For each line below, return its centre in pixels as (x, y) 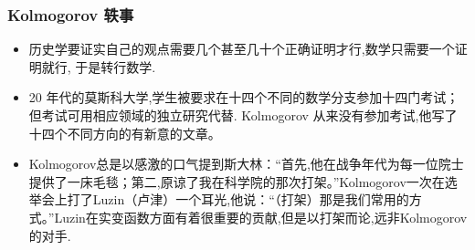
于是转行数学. (116, 66)
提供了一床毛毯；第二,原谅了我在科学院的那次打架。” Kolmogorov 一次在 (237, 181)
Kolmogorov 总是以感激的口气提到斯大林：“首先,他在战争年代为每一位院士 (246, 164)
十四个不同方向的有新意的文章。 (125, 133)
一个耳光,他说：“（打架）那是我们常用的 (292, 199)
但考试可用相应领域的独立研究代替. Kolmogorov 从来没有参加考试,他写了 (243, 115)
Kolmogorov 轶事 (71, 14)
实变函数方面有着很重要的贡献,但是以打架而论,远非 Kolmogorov (283, 217)
